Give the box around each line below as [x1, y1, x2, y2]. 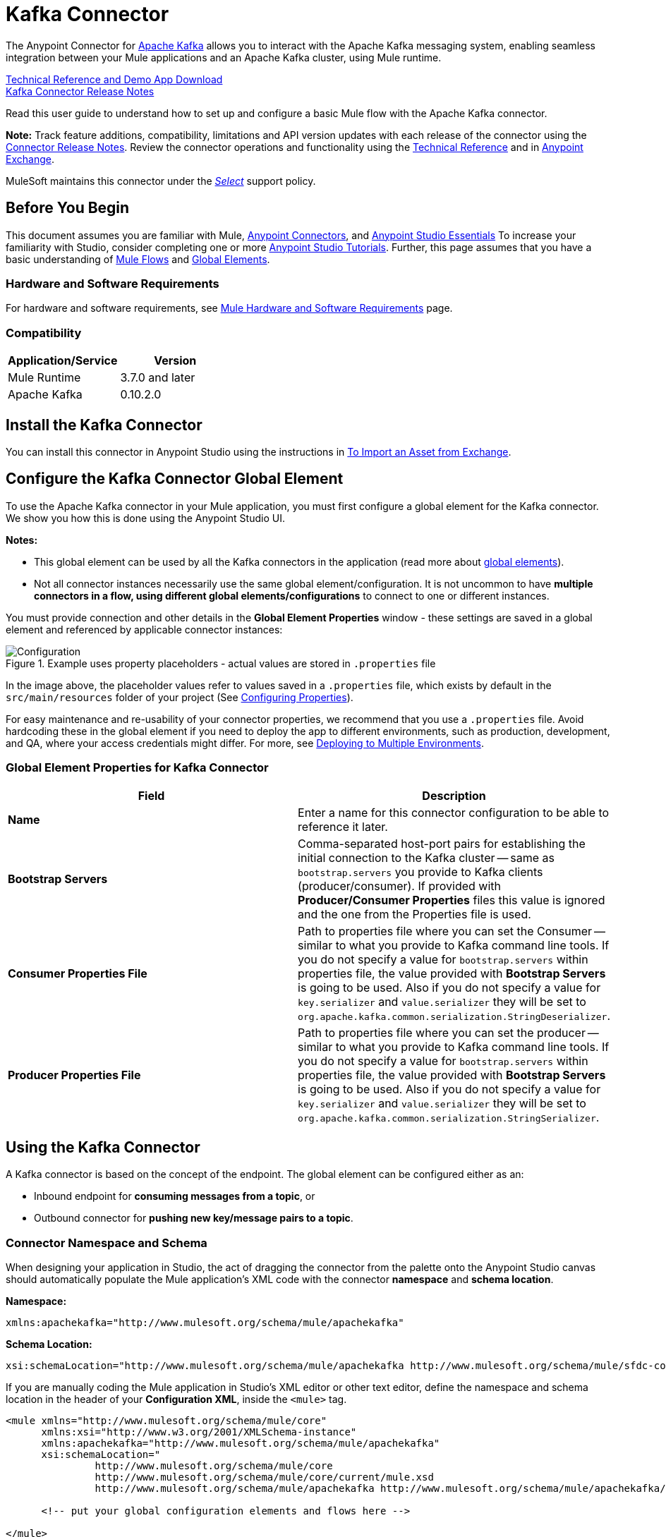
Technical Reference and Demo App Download [6, 73, 223, 85]
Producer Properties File [8, 1067, 141, 1082]
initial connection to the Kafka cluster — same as [298, 850, 555, 865]
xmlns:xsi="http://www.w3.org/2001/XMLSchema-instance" [41, 1426, 357, 1438]
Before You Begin [6, 199, 130, 217]
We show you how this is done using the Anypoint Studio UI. [6, 511, 285, 524]
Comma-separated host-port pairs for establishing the [298, 836, 586, 851]
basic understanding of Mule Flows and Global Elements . [6, 253, 270, 265]
